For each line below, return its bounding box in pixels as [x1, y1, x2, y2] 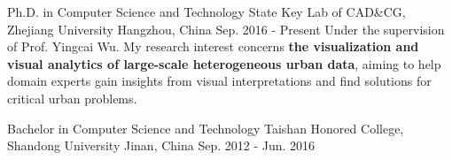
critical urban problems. [7, 88, 137, 107]
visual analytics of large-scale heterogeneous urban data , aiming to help [7, 54, 441, 72]
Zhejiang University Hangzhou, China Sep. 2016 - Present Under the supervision [7, 19, 445, 38]
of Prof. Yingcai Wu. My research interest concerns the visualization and [7, 37, 419, 56]
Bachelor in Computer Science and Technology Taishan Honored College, [7, 118, 404, 137]
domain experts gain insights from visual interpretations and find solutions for [7, 72, 432, 90]
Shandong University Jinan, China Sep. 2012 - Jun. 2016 [7, 136, 316, 155]
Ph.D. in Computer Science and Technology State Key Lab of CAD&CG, [7, 3, 406, 20]
